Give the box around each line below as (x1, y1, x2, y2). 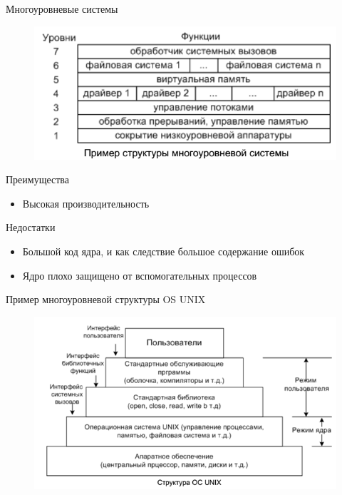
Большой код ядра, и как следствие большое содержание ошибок (22, 243, 305, 258)
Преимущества (6, 172, 69, 187)
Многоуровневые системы (6, 1, 118, 16)
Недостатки (6, 220, 56, 235)
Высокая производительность (22, 195, 150, 210)
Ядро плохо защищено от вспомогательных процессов (22, 267, 257, 282)
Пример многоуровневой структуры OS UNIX (6, 292, 206, 307)
